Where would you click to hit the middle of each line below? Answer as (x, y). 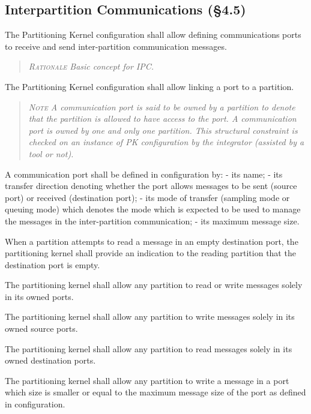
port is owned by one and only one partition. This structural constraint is (163, 130)
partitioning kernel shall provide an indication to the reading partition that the (150, 253)
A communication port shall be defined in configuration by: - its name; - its (144, 174)
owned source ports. (41, 328)
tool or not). (51, 153)
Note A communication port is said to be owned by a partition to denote (162, 106)
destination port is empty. (53, 264)
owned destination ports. (50, 360)
